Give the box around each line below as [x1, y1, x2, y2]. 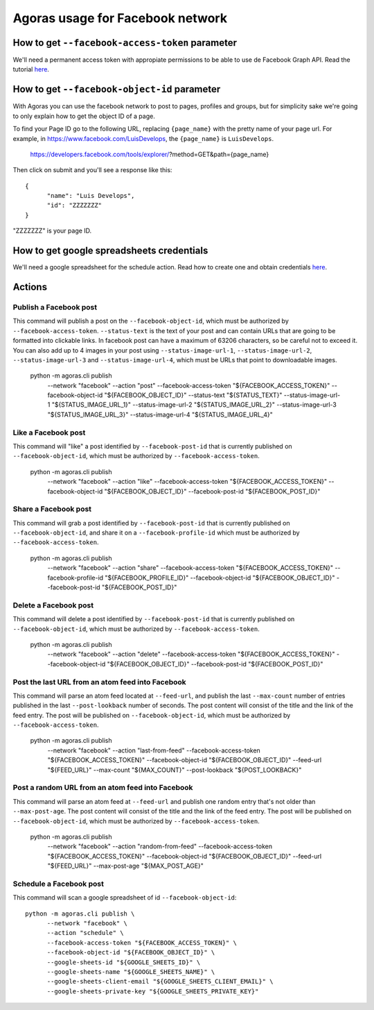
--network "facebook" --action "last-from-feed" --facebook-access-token [47, 746, 261, 755]
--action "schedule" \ [46, 929, 124, 937]
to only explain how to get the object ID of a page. [12, 112, 155, 120]
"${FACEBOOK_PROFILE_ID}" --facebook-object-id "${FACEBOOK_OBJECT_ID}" [105, 573, 335, 582]
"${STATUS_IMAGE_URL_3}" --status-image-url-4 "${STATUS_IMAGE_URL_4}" [47, 410, 273, 419]
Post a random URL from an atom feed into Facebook [12, 783, 193, 793]
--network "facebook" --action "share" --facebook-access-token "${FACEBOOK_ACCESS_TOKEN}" [47, 564, 334, 572]
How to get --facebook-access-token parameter [12, 37, 237, 49]
